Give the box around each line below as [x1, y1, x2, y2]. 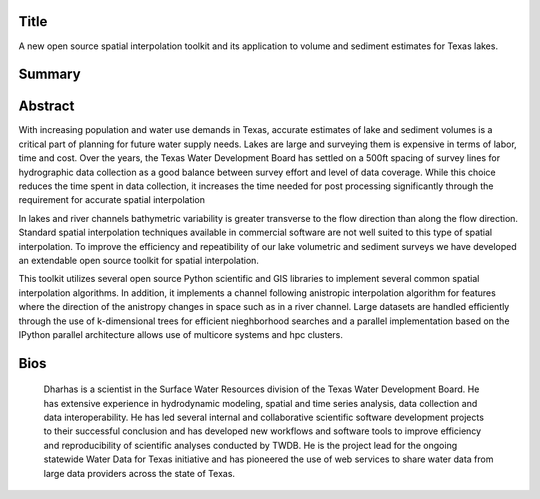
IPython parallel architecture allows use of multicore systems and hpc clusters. [18, 328, 344, 340]
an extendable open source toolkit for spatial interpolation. [18, 254, 260, 266]
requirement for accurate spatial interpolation [18, 194, 205, 206]
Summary [18, 66, 81, 83]
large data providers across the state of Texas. [43, 467, 235, 479]
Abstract [18, 98, 75, 115]
